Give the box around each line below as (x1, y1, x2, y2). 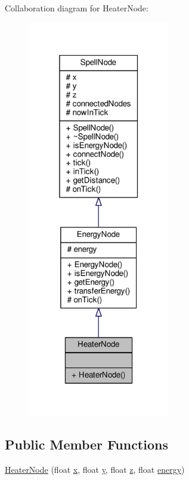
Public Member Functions (5, 435, 168, 454)
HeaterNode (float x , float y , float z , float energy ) (5, 463, 185, 475)
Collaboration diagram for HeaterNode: (5, 2, 148, 14)
